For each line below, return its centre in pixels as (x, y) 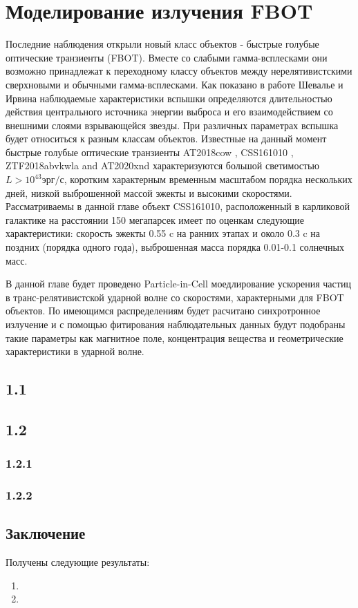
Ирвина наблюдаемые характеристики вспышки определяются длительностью (169, 98)
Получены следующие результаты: (78, 562)
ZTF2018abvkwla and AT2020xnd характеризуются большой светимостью (162, 165)
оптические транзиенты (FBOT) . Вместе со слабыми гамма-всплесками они (167, 57)
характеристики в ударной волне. (75, 351)
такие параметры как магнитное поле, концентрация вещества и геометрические (175, 338)
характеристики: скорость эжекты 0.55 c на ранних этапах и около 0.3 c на (163, 233)
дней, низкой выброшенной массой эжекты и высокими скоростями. (149, 192)
